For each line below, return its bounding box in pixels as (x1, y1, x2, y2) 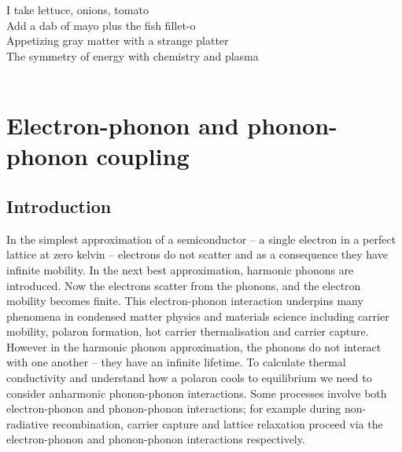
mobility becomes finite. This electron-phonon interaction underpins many (6, 292, 363, 309)
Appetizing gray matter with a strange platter (6, 32, 229, 49)
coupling (96, 140, 190, 172)
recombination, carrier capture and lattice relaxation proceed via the (52, 415, 383, 432)
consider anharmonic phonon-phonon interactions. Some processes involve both (6, 384, 387, 401)
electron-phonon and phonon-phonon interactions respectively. (6, 431, 305, 447)
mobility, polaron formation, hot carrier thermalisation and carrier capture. (6, 323, 369, 340)
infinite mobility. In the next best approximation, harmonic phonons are (6, 261, 354, 277)
